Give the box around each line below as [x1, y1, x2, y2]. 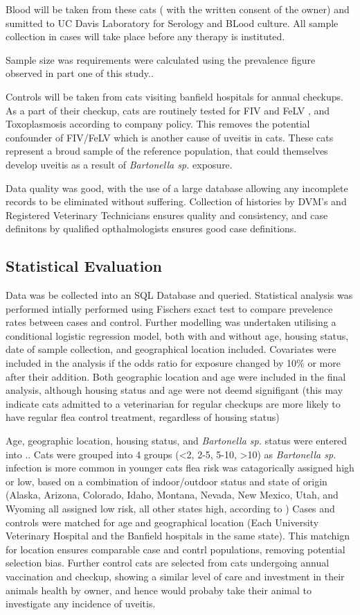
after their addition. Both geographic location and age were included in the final [6, 369, 346, 383]
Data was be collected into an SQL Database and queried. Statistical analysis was [6, 288, 353, 302]
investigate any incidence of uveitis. [6, 596, 156, 611]
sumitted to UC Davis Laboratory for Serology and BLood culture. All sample [6, 15, 339, 30]
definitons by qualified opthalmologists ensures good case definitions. [6, 221, 297, 236]
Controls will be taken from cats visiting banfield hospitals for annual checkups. [6, 89, 343, 103]
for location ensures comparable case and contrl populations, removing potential [6, 542, 345, 556]
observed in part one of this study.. [6, 66, 154, 80]
